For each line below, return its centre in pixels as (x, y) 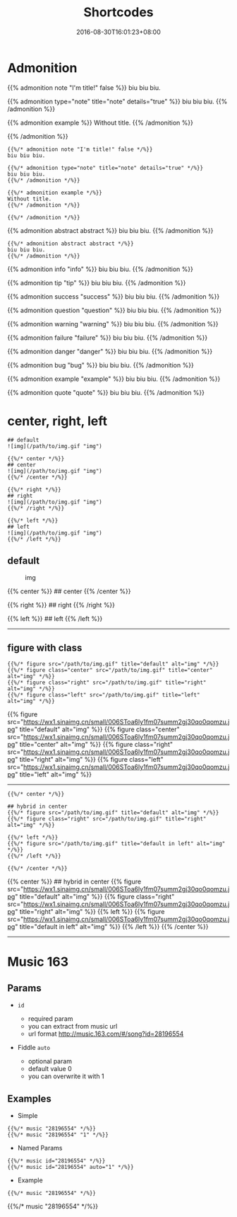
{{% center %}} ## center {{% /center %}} (69, 591)
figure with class (45, 647)
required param (50, 1019)
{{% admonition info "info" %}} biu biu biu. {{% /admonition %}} (101, 269)
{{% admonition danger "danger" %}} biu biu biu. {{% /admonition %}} (110, 351)
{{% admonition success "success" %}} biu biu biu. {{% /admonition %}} (114, 296)
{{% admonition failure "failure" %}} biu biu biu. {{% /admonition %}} (108, 338)
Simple (28, 1116)
